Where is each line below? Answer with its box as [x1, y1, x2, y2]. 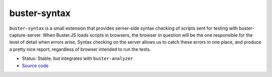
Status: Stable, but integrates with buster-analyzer [22, 55, 133, 61]
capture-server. [9, 32, 42, 38]
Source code [22, 62, 49, 68]
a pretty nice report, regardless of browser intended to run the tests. [9, 46, 151, 52]
